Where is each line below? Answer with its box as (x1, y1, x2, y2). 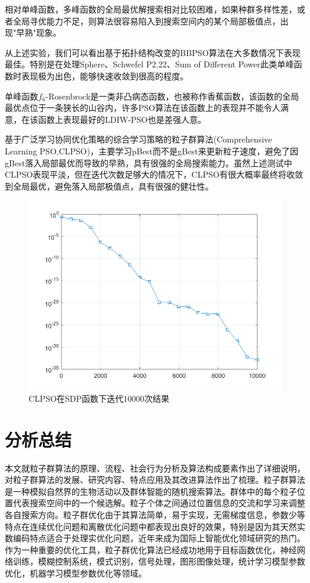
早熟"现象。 (16, 26, 61, 39)
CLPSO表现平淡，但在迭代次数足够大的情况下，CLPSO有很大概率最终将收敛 (5, 168, 303, 181)
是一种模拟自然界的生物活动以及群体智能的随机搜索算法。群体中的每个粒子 (5, 485, 297, 497)
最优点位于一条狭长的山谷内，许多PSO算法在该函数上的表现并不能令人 (5, 101, 281, 114)
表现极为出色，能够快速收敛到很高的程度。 (21, 69, 188, 82)
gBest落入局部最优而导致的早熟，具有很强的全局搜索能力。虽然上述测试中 (5, 156, 293, 169)
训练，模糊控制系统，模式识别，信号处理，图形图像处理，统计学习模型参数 (13, 555, 305, 568)
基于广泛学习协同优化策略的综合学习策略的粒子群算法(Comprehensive (5, 133, 272, 145)
